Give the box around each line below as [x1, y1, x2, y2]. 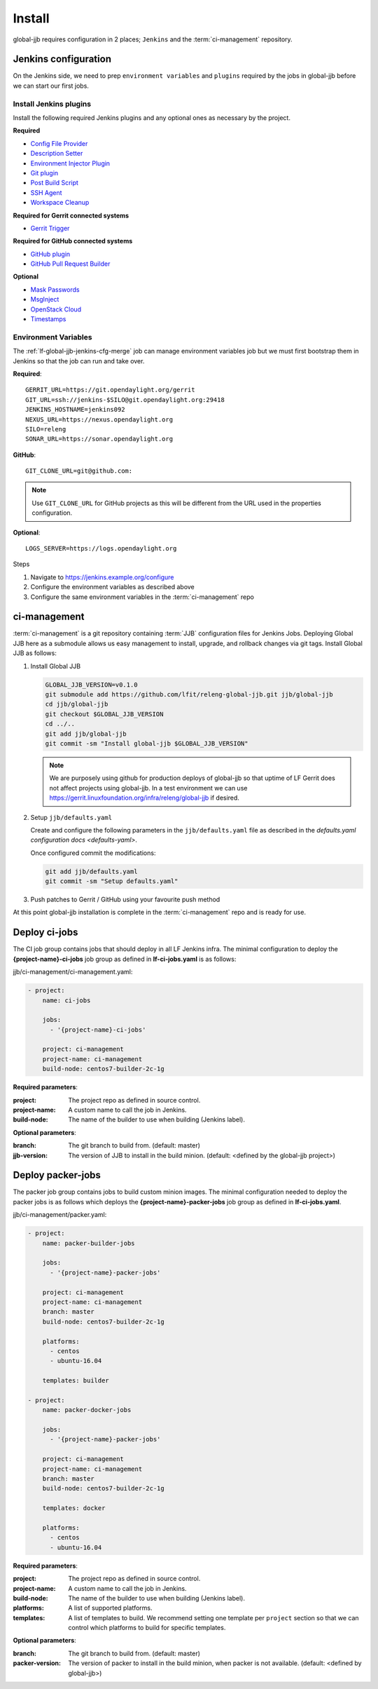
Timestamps [30, 315, 66, 323]
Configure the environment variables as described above [30, 583, 195, 591]
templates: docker [42, 1505, 106, 1512]
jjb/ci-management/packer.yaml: [13, 1211, 107, 1219]
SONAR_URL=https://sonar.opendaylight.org [25, 435, 174, 443]
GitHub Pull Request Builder [30, 260, 111, 268]
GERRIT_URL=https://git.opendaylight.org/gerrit [25, 386, 195, 394]
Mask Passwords [30, 285, 80, 294]
